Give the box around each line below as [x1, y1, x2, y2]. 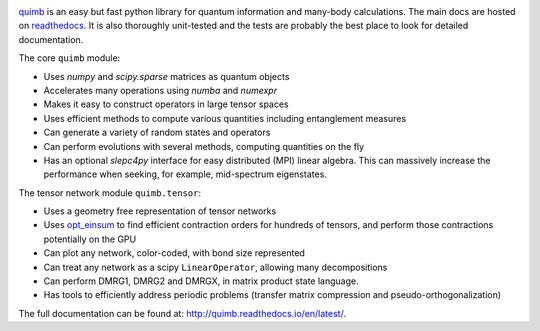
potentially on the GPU [43, 233, 137, 245]
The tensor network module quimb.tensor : [18, 186, 202, 199]
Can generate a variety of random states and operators [43, 126, 271, 139]
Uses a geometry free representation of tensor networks [43, 205, 277, 217]
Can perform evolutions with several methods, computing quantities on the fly [43, 140, 365, 152]
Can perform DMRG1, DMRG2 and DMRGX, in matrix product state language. [43, 275, 359, 287]
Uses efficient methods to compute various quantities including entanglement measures [43, 112, 407, 124]
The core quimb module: [18, 52, 121, 64]
